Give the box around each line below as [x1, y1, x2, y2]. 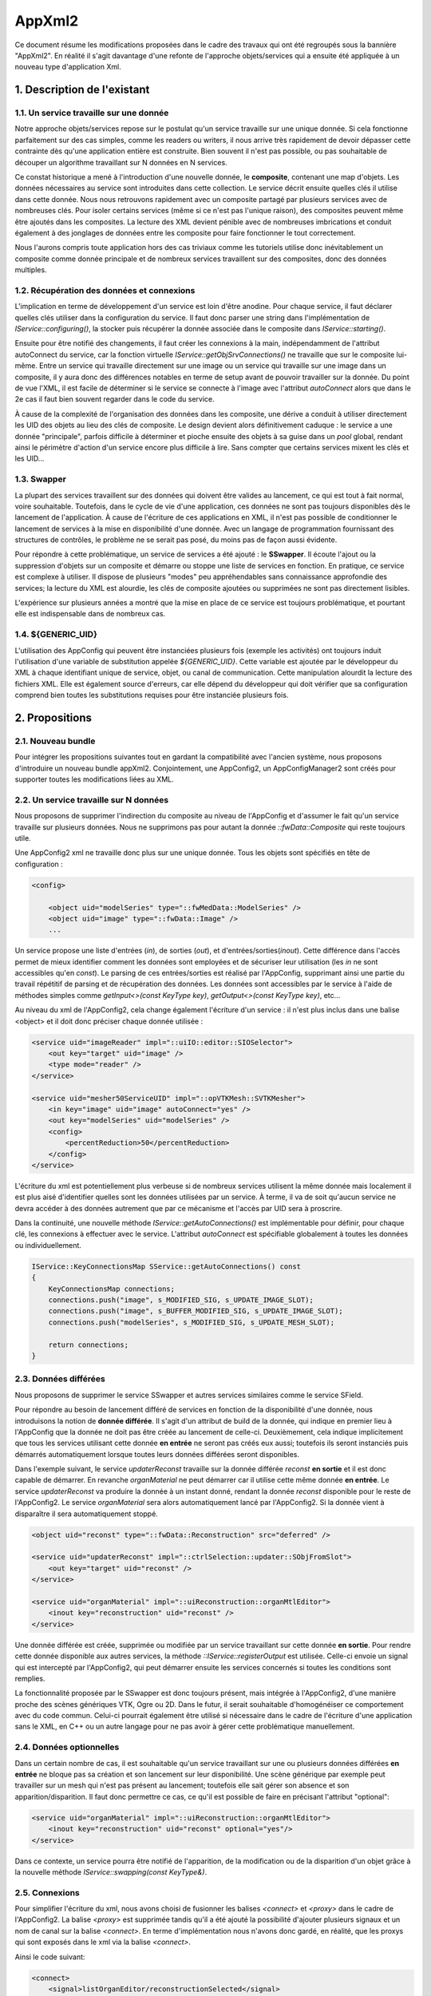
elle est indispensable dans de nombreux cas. [14, 609, 166, 619]
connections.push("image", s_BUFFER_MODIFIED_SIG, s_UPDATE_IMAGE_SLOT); [48, 1306, 343, 1316]
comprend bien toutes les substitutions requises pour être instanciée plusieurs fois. [14, 691, 289, 700]
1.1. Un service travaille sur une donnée [14, 108, 169, 119]
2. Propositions [14, 711, 92, 724]
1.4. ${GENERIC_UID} [14, 629, 97, 640]
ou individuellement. [14, 1240, 81, 1249]
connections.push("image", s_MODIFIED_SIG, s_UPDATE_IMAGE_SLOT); [48, 1296, 314, 1305]
